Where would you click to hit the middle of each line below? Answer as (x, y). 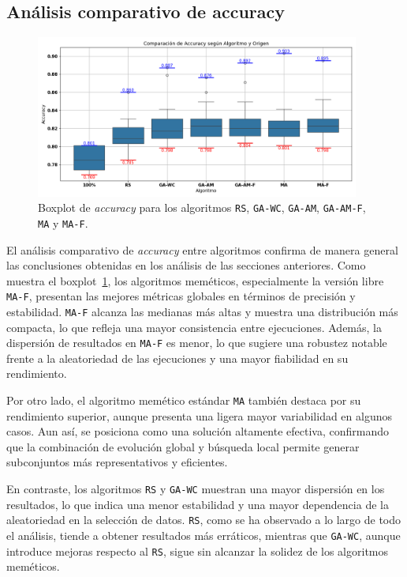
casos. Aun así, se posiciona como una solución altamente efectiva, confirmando (198, 431)
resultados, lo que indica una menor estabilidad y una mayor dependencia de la (198, 504)
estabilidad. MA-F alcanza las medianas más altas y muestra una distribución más (202, 311)
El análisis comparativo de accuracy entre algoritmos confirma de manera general (202, 249)
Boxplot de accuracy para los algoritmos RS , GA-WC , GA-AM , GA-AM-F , (202, 207)
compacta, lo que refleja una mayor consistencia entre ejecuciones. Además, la (194, 327)
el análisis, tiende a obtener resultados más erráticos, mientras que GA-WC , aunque (203, 535)
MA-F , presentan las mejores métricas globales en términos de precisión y (181, 296)
